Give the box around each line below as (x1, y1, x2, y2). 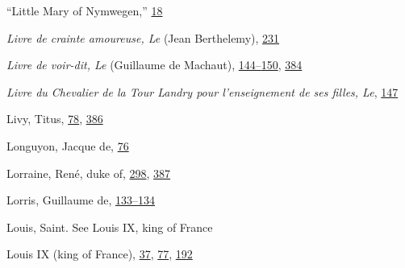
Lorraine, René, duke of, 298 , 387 (6, 164, 171, 181)
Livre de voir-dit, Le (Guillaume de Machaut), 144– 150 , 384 (6, 56, 303, 73)
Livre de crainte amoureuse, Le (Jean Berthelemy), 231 (6, 29, 280, 46)
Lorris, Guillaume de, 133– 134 (6, 192, 156, 208)
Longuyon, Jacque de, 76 (6, 137, 129, 154)
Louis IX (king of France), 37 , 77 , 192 (6, 245, 193, 262)
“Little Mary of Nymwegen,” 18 (6, 2, 163, 19)
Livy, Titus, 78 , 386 (6, 110, 103, 127)
